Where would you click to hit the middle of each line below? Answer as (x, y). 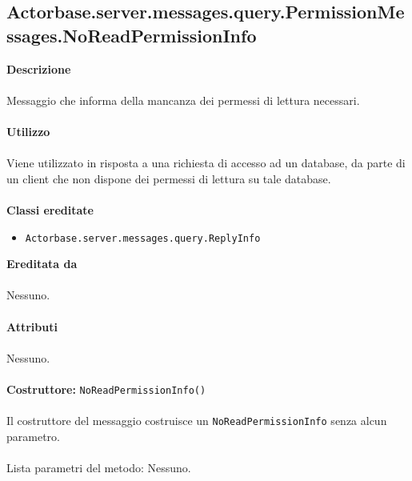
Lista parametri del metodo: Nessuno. (99, 468)
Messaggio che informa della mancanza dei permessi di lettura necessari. (183, 100)
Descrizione (39, 68)
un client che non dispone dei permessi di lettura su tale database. (169, 178)
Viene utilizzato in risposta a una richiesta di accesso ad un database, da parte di (206, 163)
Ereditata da (42, 264)
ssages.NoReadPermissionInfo (132, 35)
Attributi (32, 326)
